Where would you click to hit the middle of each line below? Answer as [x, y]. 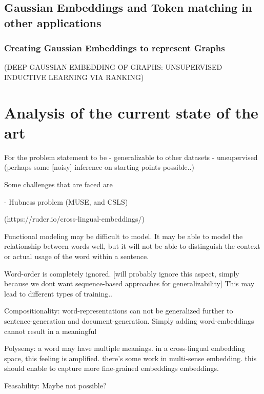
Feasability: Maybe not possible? [55, 385]
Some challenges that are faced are [58, 184]
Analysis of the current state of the [131, 112]
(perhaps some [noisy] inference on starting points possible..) [99, 167]
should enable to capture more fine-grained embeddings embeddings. [111, 368]
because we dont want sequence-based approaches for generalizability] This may [129, 283]
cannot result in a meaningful [50, 331]
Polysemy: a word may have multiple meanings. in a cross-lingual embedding [125, 348]
